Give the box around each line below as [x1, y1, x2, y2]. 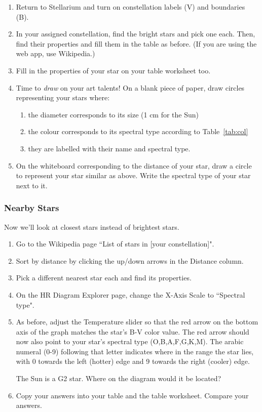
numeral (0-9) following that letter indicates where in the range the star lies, [16, 346, 254, 356]
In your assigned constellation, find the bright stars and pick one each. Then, [16, 28, 255, 39]
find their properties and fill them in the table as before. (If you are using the [16, 38, 257, 49]
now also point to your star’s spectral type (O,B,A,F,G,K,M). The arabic [16, 336, 244, 347]
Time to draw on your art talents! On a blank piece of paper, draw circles [16, 82, 245, 93]
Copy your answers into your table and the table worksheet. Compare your [16, 390, 249, 400]
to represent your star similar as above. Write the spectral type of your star [16, 170, 251, 181]
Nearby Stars [4, 201, 59, 214]
